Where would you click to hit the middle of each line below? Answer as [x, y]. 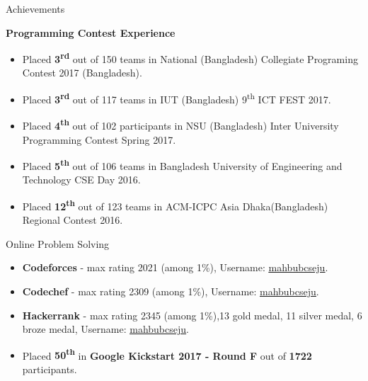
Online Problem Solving [58, 243]
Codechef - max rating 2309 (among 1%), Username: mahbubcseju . [171, 291]
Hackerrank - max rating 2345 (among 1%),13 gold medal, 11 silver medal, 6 [192, 315]
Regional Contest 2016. [73, 220]
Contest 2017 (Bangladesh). [82, 73]
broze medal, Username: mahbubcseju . [105, 329]
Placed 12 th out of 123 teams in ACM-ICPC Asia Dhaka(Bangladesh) [175, 205]
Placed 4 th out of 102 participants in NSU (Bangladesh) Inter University [180, 124]
